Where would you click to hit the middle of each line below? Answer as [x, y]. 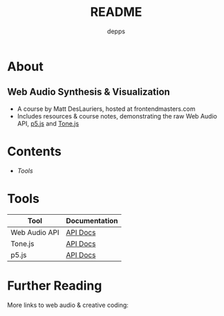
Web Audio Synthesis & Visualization [89, 92]
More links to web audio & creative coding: [68, 305]
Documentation [92, 220]
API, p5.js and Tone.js [48, 123]
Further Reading [55, 286]
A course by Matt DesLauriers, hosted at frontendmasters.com [106, 109]
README [116, 12]
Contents [35, 151]
